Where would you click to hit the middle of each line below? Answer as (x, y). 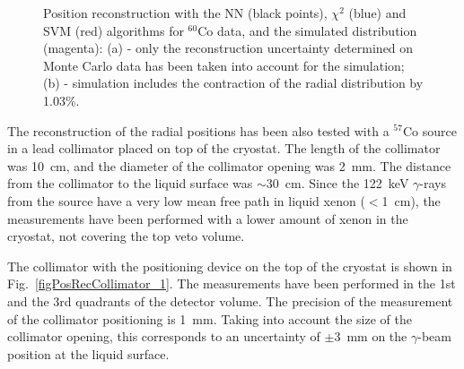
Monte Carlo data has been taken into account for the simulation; (224, 65)
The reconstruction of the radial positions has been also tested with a (198, 130)
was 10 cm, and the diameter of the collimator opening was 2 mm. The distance (229, 165)
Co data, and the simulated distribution (307, 30)
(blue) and (377, 13)
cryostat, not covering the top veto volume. (126, 236)
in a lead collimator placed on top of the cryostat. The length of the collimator (224, 148)
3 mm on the (371, 336)
